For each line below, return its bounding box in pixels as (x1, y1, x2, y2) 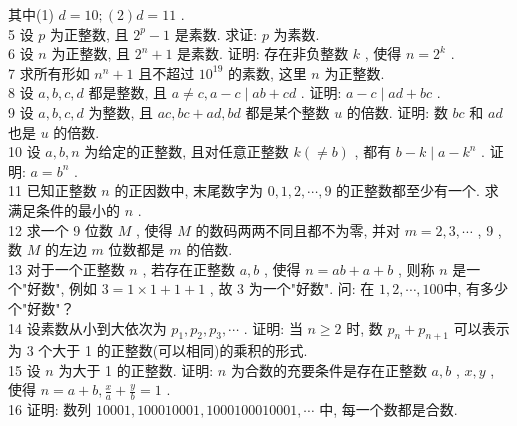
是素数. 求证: (174, 23, 258, 44)
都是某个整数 (245, 101, 330, 122)
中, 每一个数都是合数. (319, 399, 458, 420)
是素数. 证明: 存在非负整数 (177, 43, 349, 64)
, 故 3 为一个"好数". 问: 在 (209, 278, 375, 299)
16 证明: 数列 (8, 399, 92, 420)
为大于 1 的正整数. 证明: (58, 359, 214, 380)
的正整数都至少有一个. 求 (336, 180, 499, 201)
